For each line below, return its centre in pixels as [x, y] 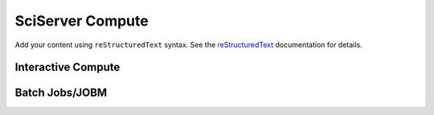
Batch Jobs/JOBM [61, 93]
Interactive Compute [68, 67]
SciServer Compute [82, 21]
